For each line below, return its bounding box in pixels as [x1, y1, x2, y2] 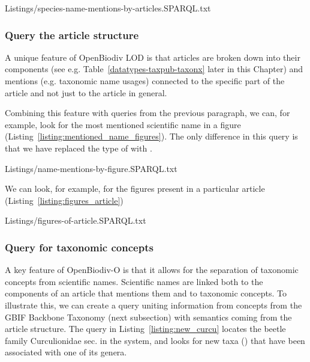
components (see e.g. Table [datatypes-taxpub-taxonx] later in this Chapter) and [5, 63, 303, 75]
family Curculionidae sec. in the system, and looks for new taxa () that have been [5, 334, 305, 346]
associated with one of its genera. [5, 346, 127, 358]
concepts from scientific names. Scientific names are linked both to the [5, 275, 263, 287]
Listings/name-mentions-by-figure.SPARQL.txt [5, 162, 177, 174]
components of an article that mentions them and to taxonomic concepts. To [5, 287, 287, 299]
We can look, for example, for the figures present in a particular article [5, 182, 265, 195]
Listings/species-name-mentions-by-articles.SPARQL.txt [5, 2, 211, 14]
